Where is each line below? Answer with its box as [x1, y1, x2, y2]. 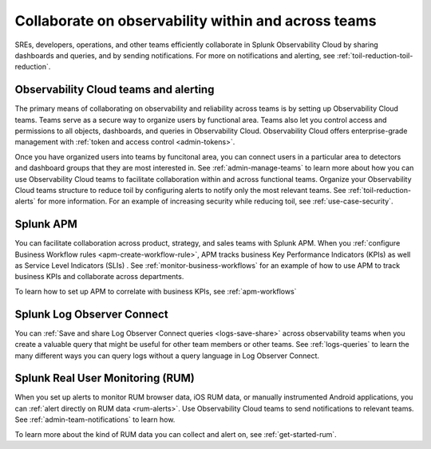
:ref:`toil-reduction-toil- [336, 50, 413, 60]
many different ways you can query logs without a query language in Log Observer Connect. [14, 351, 319, 360]
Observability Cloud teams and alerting [14, 83, 215, 96]
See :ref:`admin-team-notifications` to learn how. [14, 415, 176, 424]
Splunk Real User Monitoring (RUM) [14, 372, 196, 385]
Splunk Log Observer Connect [14, 307, 168, 321]
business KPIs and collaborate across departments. [14, 272, 184, 282]
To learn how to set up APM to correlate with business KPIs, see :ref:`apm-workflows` [14, 286, 297, 296]
